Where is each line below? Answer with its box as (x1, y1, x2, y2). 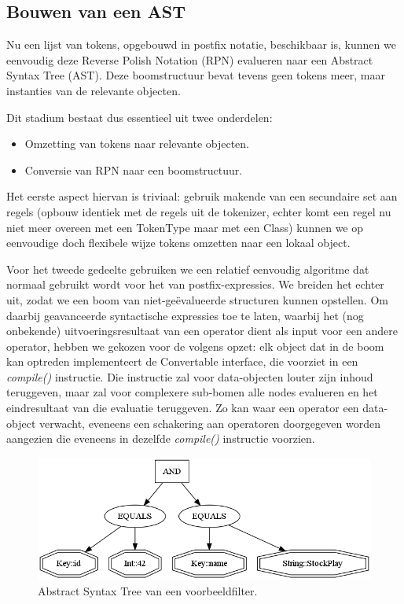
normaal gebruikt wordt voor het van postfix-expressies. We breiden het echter (6, 276, 384, 293)
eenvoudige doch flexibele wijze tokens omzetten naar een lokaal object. (6, 234, 351, 251)
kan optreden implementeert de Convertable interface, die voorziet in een (6, 353, 358, 370)
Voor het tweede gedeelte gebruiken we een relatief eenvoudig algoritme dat (6, 260, 369, 277)
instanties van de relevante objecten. (6, 82, 181, 98)
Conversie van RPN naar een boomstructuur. (24, 161, 243, 178)
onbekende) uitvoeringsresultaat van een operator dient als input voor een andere (6, 322, 398, 339)
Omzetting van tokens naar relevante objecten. (24, 135, 249, 152)
